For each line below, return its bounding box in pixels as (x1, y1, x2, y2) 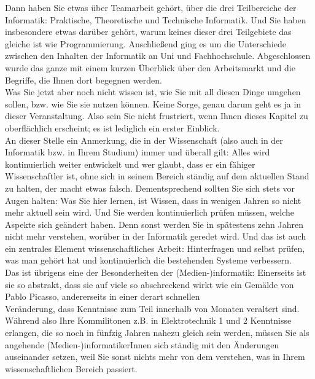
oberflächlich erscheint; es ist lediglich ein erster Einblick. (5, 121, 220, 134)
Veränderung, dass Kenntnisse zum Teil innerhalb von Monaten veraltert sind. (5, 302, 300, 315)
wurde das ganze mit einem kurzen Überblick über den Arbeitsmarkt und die (5, 61, 295, 74)
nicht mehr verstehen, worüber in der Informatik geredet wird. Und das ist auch (5, 230, 306, 243)
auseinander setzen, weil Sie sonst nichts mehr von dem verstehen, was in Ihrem (5, 350, 305, 363)
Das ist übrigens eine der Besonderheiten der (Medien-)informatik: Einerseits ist (5, 266, 306, 279)
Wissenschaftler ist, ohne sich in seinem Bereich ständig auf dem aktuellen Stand (5, 170, 309, 182)
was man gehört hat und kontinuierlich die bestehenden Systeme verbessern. (5, 254, 292, 267)
